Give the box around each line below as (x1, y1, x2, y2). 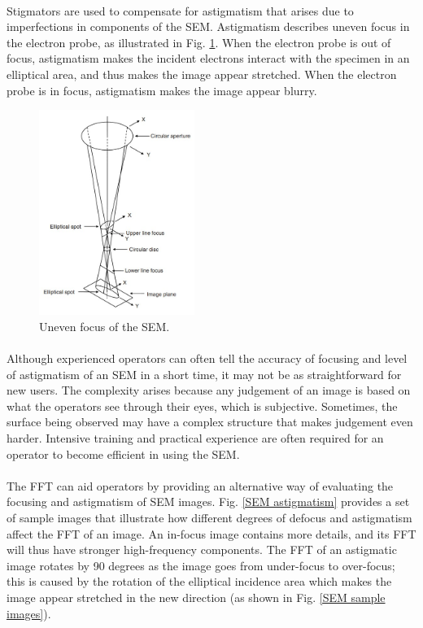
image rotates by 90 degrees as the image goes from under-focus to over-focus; (7, 556, 395, 573)
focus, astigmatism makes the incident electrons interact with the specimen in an (7, 50, 410, 67)
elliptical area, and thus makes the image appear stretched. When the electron (7, 65, 397, 82)
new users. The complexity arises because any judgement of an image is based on (7, 382, 411, 399)
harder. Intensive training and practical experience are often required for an (7, 430, 384, 447)
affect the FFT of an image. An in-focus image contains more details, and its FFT (7, 525, 416, 542)
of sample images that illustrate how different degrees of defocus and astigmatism (7, 509, 412, 526)
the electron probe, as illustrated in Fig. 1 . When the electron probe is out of (7, 33, 391, 50)
